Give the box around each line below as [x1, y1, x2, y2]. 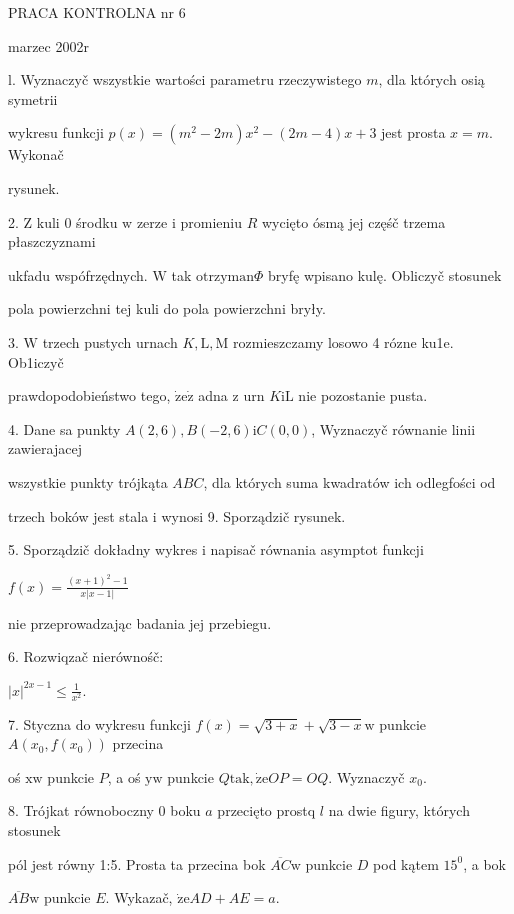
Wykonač [8, 144, 64, 165]
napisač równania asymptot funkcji [210, 539, 424, 560]
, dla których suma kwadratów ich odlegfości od [203, 471, 496, 492]
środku [76, 211, 118, 232]
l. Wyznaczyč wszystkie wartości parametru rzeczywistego [8, 69, 362, 90]
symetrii [8, 88, 58, 109]
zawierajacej [8, 438, 82, 459]
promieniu [180, 211, 242, 232]
